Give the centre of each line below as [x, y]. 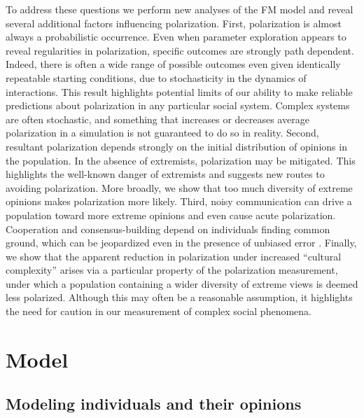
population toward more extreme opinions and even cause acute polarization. [171, 215]
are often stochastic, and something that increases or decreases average [157, 119]
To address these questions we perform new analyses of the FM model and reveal [180, 9]
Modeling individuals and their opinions [154, 404]
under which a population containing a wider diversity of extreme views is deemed [182, 283]
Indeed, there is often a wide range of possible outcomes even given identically [173, 64]
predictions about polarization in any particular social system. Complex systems [178, 105]
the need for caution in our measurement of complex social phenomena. [159, 311]
